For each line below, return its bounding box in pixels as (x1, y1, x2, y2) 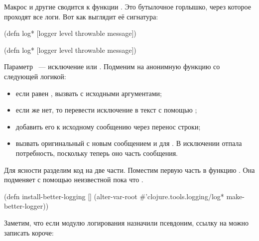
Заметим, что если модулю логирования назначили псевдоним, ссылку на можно (4, 217, 249, 228)
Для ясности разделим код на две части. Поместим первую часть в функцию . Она (4, 164, 255, 175)
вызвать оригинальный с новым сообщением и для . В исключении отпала (15, 138, 242, 148)
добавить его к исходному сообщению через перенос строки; (15, 121, 201, 131)
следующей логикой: (4, 71, 66, 81)
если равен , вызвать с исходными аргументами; (15, 88, 162, 98)
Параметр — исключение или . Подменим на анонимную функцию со (4, 61, 220, 72)
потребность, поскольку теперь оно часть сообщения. (15, 147, 178, 158)
